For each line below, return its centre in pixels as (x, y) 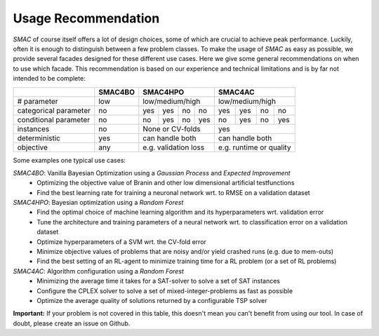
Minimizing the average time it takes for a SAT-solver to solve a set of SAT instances (159, 281)
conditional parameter (54, 119)
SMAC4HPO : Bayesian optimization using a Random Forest (98, 203)
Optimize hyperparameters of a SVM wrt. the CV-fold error (122, 241)
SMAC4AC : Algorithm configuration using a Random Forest (98, 271)
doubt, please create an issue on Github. (72, 323)
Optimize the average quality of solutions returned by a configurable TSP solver (152, 300)
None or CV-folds (172, 128)
